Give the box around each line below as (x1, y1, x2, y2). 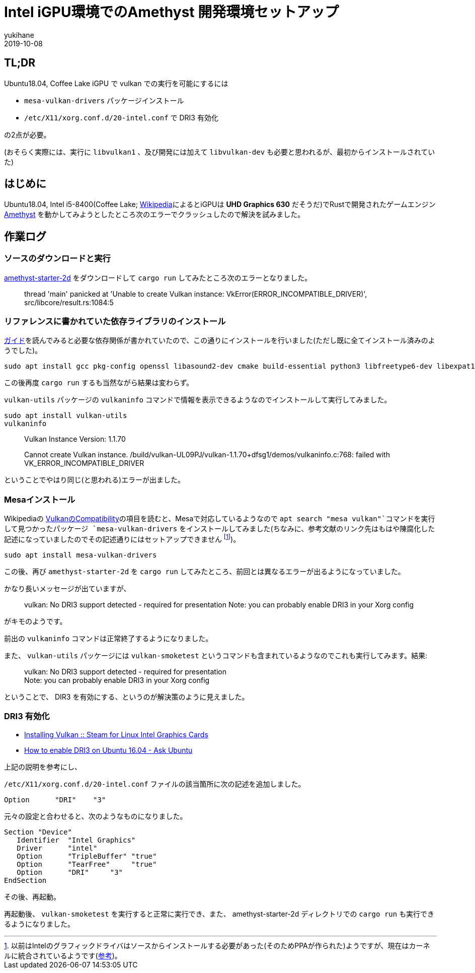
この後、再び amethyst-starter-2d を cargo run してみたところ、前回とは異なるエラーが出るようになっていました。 (4, 567, 405, 576)
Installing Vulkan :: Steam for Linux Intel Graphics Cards (24, 730, 208, 739)
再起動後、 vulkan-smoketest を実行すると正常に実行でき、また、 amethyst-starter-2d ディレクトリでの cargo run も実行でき (4, 909, 435, 918)
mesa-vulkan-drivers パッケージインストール (24, 96, 184, 105)
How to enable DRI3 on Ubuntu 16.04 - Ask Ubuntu (24, 745, 193, 754)
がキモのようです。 (4, 616, 67, 625)
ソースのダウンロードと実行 (4, 253, 111, 264)
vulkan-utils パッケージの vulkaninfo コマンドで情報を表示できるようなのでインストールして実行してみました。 (4, 395, 391, 404)
